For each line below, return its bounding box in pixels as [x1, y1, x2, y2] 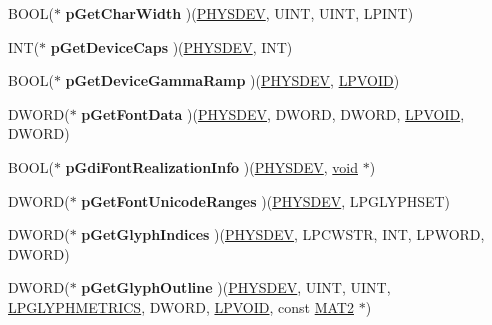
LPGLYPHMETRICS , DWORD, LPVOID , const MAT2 [8, 296, 354, 317]
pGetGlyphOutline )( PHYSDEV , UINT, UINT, [81, 277, 391, 298]
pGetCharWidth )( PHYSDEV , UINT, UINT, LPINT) [65, 3, 414, 23]
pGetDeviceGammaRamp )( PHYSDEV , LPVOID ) [65, 70, 400, 91]
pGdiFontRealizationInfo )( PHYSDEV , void [65, 156, 358, 177]
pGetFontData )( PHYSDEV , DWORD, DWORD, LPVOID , [81, 103, 465, 124]
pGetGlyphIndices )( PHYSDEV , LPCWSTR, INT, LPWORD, [81, 224, 485, 245]
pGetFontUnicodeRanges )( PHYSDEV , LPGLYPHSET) [81, 190, 451, 211]
